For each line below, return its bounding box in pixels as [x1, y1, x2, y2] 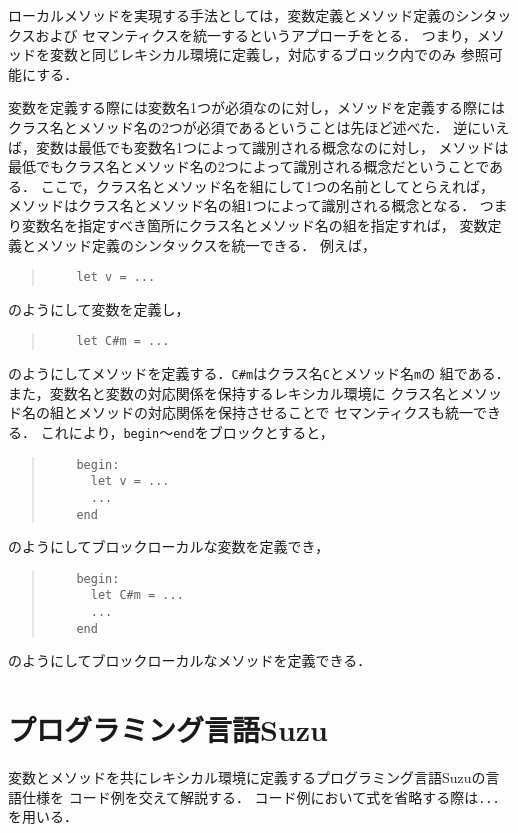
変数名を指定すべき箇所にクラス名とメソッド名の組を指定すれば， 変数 [21, 214, 488, 235]
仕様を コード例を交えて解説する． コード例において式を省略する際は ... [21, 786, 500, 807]
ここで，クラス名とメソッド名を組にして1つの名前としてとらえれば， [40, 175, 494, 196]
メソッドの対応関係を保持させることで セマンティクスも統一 [77, 402, 473, 423]
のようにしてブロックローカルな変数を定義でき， [8, 536, 330, 557]
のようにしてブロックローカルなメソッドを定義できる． [8, 650, 372, 671]
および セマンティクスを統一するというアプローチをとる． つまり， [35, 24, 477, 45]
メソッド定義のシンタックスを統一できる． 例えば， [35, 234, 376, 255]
